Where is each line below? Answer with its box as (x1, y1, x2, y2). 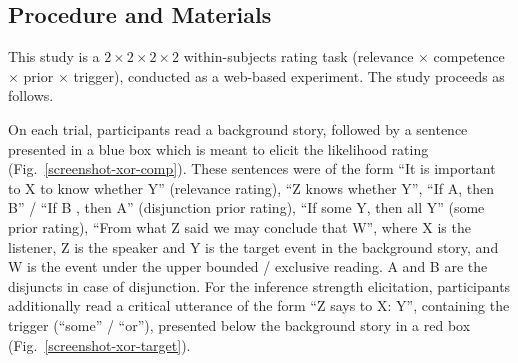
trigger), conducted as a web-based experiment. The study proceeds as (73, 65, 505, 86)
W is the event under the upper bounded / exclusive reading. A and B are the (8, 256, 488, 277)
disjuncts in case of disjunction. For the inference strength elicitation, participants (8, 275, 511, 296)
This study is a (8, 46, 100, 67)
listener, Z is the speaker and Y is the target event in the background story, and (8, 236, 499, 257)
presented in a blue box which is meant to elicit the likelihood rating (8, 138, 429, 159)
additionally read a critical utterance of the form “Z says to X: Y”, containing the (8, 295, 510, 316)
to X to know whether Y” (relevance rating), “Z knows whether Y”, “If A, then (8, 177, 494, 198)
